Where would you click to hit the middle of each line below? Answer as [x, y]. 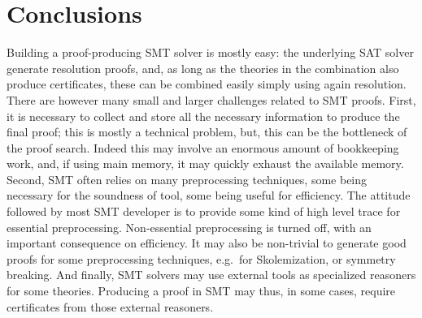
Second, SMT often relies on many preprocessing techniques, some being [187, 179]
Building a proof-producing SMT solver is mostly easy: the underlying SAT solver [210, 52]
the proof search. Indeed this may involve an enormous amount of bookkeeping [203, 147]
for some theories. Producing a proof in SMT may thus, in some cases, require [201, 291]
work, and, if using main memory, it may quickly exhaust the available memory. [205, 163]
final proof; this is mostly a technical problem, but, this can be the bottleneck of [207, 132]
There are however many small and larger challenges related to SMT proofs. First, [211, 99]
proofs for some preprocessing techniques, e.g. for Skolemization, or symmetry [201, 258]
